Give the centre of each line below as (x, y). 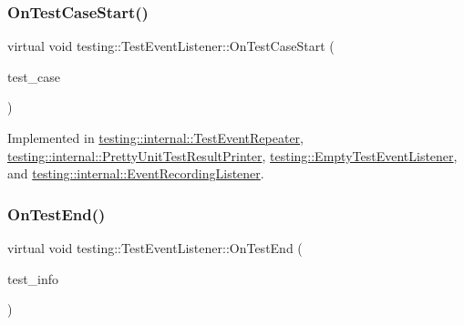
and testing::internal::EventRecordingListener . (136, 173)
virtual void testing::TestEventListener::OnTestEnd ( (155, 248)
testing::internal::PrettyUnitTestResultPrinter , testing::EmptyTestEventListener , (232, 155)
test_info (33, 278)
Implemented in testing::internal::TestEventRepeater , (155, 137)
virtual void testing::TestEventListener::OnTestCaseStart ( (171, 46)
